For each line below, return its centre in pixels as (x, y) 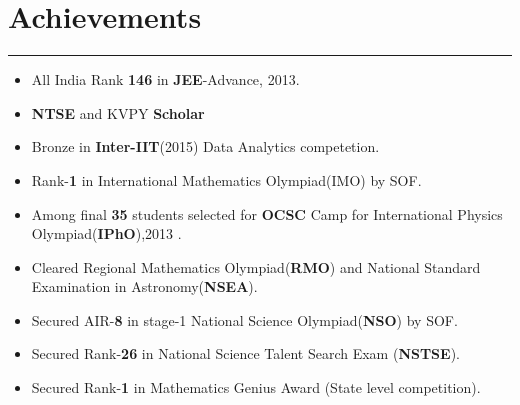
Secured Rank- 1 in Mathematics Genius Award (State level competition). (256, 387)
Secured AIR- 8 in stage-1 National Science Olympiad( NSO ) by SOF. (244, 319)
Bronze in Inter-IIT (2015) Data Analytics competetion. (205, 146)
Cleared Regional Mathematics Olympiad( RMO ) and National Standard (256, 266)
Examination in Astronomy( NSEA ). (144, 286)
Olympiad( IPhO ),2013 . (106, 233)
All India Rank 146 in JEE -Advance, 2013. (165, 79)
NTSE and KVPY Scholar (118, 112)
